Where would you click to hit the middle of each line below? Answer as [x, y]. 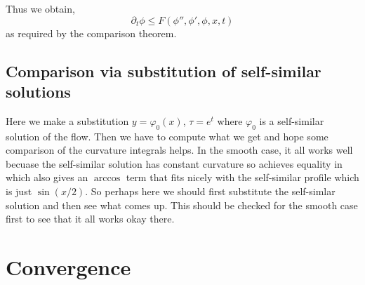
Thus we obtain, [40, 8]
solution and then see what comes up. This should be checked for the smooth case [182, 205]
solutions [38, 91]
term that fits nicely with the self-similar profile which [243, 177]
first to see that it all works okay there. [90, 219]
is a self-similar [292, 120]
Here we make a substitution [67, 120]
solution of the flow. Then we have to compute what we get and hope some [167, 136]
